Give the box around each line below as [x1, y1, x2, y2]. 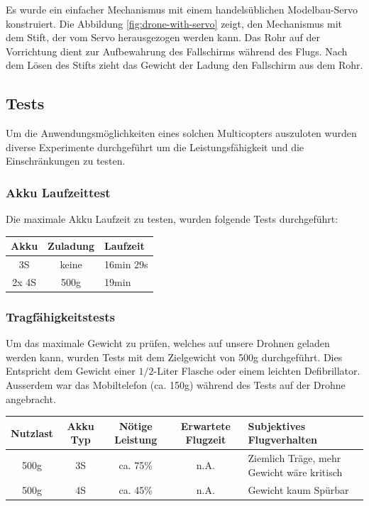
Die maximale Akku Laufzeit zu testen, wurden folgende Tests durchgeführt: [6, 211, 338, 226]
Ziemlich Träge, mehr [248, 451, 341, 466]
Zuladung [48, 238, 95, 253]
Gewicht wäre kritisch [248, 464, 343, 479]
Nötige [119, 418, 153, 433]
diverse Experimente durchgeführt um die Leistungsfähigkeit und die [6, 139, 304, 154]
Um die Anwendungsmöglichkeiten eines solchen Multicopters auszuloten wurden [6, 126, 357, 141]
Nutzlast [11, 425, 53, 440]
